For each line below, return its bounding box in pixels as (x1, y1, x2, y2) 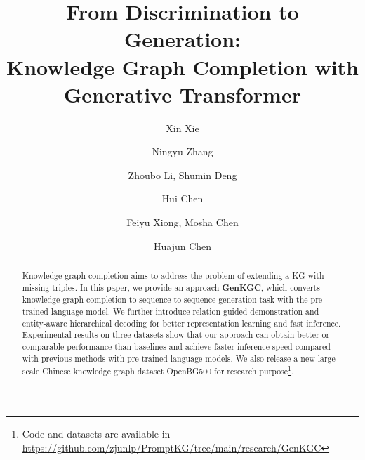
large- (317, 352, 338, 364)
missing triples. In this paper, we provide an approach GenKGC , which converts (22, 281, 320, 294)
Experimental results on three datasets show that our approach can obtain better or (22, 329, 330, 341)
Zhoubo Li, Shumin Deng (128, 167, 237, 182)
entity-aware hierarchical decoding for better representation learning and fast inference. (22, 317, 341, 329)
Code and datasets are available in (22, 426, 171, 440)
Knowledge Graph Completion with (6, 52, 359, 81)
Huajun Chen (153, 238, 212, 253)
